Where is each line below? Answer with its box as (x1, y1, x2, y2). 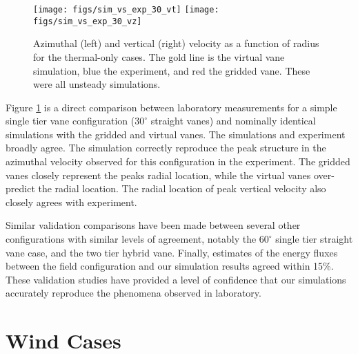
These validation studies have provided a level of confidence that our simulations (6, 272, 346, 286)
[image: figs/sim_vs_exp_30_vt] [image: (33, 5, 219, 15)
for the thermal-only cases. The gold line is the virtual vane (33, 49, 285, 64)
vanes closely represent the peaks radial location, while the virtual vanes (6, 167, 311, 182)
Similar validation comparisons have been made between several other (6, 218, 301, 232)
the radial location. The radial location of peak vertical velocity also (38, 181, 326, 196)
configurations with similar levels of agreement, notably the (6, 232, 257, 246)
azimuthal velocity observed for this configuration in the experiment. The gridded (6, 154, 350, 169)
